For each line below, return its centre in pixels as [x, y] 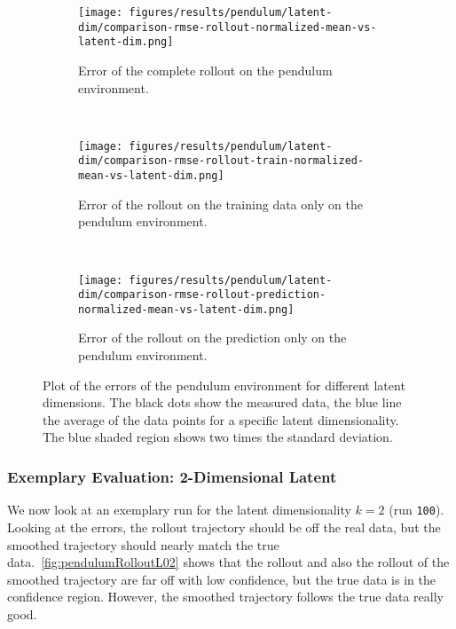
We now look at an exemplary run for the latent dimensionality [179, 510]
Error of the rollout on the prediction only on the [212, 338]
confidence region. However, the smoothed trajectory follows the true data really [225, 597]
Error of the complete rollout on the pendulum [205, 70]
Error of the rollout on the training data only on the [220, 204]
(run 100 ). [417, 510]
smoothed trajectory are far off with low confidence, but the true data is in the [221, 579]
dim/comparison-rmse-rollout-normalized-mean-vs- [228, 27]
